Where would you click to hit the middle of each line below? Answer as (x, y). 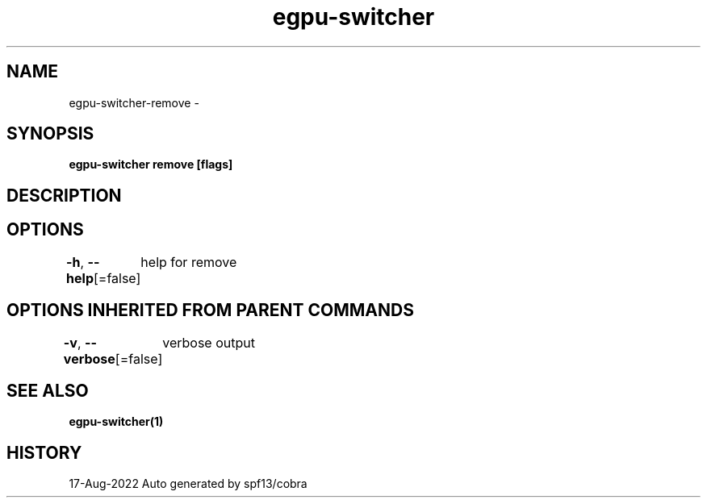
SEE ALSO (48, 390)
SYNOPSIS (50, 134)
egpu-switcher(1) (116, 422)
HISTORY (44, 452)
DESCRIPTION (64, 195)
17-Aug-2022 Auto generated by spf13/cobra (188, 484)
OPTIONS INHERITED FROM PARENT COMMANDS (210, 310)
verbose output (209, 342)
